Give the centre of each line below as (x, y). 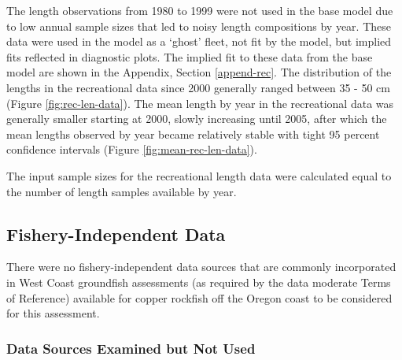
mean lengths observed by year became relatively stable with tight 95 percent (193, 134)
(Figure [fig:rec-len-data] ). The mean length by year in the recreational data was (200, 103)
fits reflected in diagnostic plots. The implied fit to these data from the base (190, 56)
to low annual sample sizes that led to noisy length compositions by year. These (199, 26)
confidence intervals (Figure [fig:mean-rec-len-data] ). (132, 149)
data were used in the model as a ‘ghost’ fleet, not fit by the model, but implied (199, 41)
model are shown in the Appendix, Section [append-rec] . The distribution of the (199, 72)
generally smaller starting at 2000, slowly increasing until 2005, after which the (197, 119)
